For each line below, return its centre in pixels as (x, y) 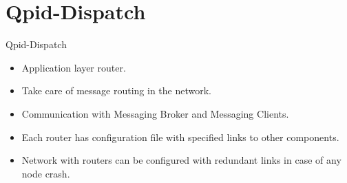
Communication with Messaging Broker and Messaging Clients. (155, 113)
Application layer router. (74, 67)
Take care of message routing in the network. (116, 90)
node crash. (46, 173)
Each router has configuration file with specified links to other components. (180, 137)
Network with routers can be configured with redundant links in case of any (181, 160)
